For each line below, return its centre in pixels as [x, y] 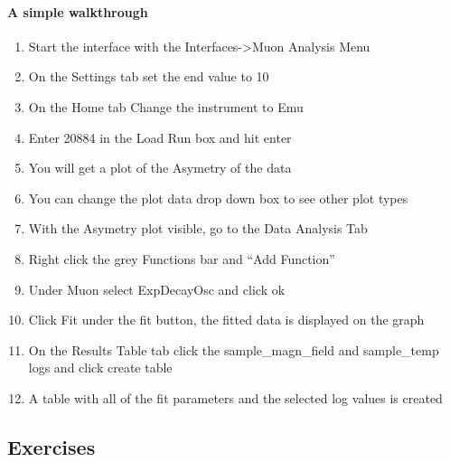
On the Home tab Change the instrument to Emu [166, 106]
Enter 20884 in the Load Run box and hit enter [160, 137]
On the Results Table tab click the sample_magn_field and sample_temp [234, 349]
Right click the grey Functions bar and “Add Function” [182, 258]
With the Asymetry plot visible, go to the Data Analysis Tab [198, 228]
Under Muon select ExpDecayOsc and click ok [157, 289]
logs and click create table [100, 368]
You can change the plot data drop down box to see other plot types [218, 198]
